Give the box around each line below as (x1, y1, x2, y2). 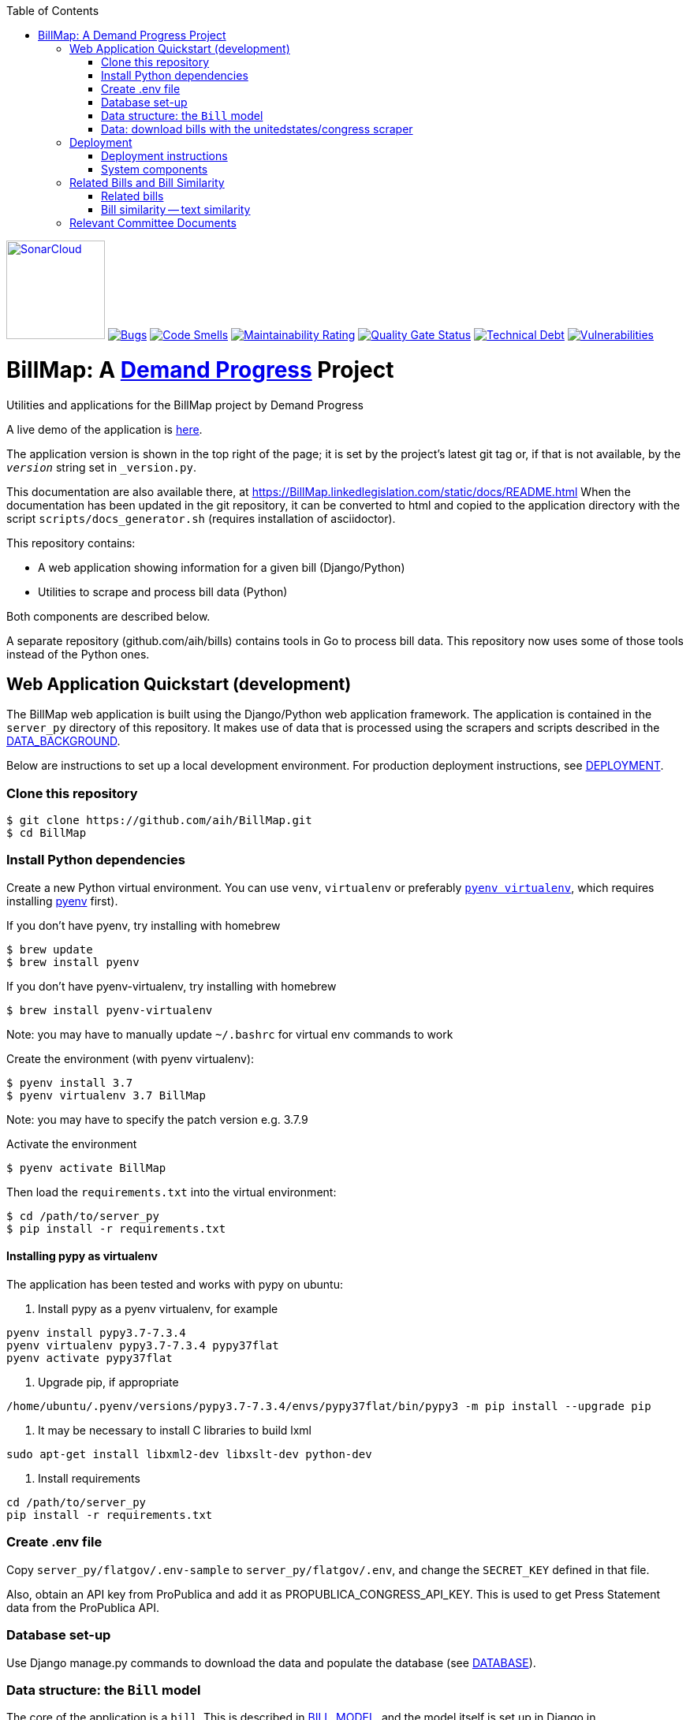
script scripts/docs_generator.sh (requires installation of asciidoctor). (6, 511, 396, 525)
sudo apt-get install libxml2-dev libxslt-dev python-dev (6, 1448, 372, 1461)
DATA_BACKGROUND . (6, 734, 121, 748)
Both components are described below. (6, 609, 211, 623)
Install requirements (38, 1472, 140, 1486)
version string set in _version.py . (6, 460, 196, 474)
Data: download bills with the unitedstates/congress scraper (101, 122, 413, 136)
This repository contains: (6, 535, 136, 550)
